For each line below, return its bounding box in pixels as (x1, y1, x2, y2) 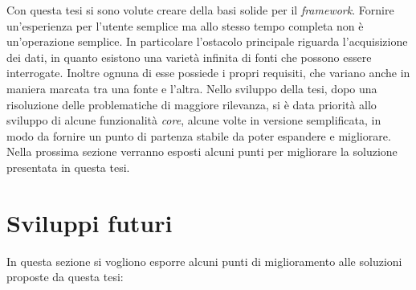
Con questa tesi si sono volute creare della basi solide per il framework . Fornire (6, 2, 394, 18)
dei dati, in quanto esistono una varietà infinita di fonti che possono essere (6, 48, 372, 65)
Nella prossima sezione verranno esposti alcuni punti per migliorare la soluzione (6, 143, 398, 160)
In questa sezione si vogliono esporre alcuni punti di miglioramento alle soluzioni (6, 252, 402, 269)
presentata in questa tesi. (6, 158, 130, 175)
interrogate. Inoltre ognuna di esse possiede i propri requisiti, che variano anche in (6, 64, 410, 81)
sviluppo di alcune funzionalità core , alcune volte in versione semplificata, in (6, 112, 381, 129)
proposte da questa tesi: (6, 268, 124, 285)
